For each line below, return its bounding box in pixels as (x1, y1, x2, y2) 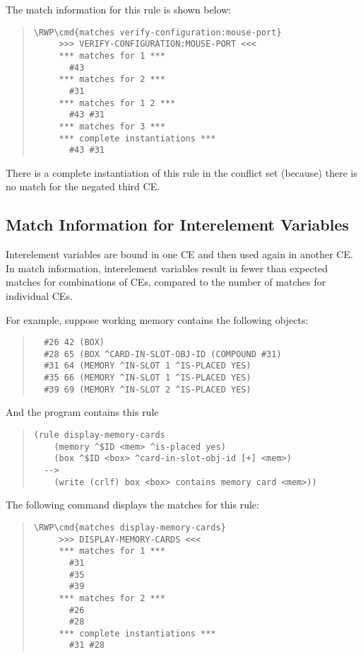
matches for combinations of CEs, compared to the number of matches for (6, 274, 326, 289)
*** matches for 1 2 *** (59, 98, 176, 108)
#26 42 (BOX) (44, 337, 105, 348)
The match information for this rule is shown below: (6, 2, 232, 16)
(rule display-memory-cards (33, 430, 165, 441)
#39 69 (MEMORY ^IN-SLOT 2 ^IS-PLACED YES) (44, 384, 251, 395)
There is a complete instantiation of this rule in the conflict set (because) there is (6, 165, 357, 180)
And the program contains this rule (6, 405, 159, 419)
